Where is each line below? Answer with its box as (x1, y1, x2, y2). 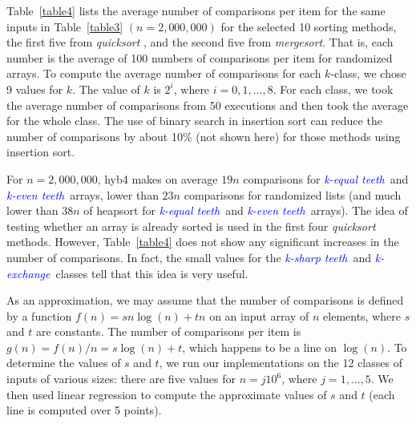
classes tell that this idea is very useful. (55, 264, 248, 281)
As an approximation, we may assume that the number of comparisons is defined (6, 292, 404, 309)
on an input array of (209, 307, 309, 324)
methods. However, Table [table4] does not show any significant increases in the (6, 233, 399, 250)
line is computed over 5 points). (6, 402, 162, 418)
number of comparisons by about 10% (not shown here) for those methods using (6, 127, 401, 144)
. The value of (72, 80, 140, 97)
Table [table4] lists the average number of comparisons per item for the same (6, 2, 386, 18)
